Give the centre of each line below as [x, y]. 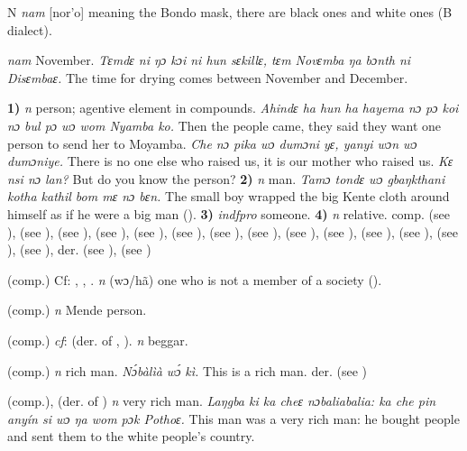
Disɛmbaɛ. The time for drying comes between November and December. [208, 77]
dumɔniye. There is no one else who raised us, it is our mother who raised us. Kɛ [230, 161]
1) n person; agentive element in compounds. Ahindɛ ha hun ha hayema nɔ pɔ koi [233, 108]
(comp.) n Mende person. [77, 310]
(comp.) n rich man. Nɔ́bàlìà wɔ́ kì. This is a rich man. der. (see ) [187, 370]
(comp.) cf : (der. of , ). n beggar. [98, 340]
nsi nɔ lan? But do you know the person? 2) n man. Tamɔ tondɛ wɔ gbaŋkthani [226, 178]
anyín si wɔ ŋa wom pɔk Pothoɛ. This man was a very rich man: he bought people [233, 418]
